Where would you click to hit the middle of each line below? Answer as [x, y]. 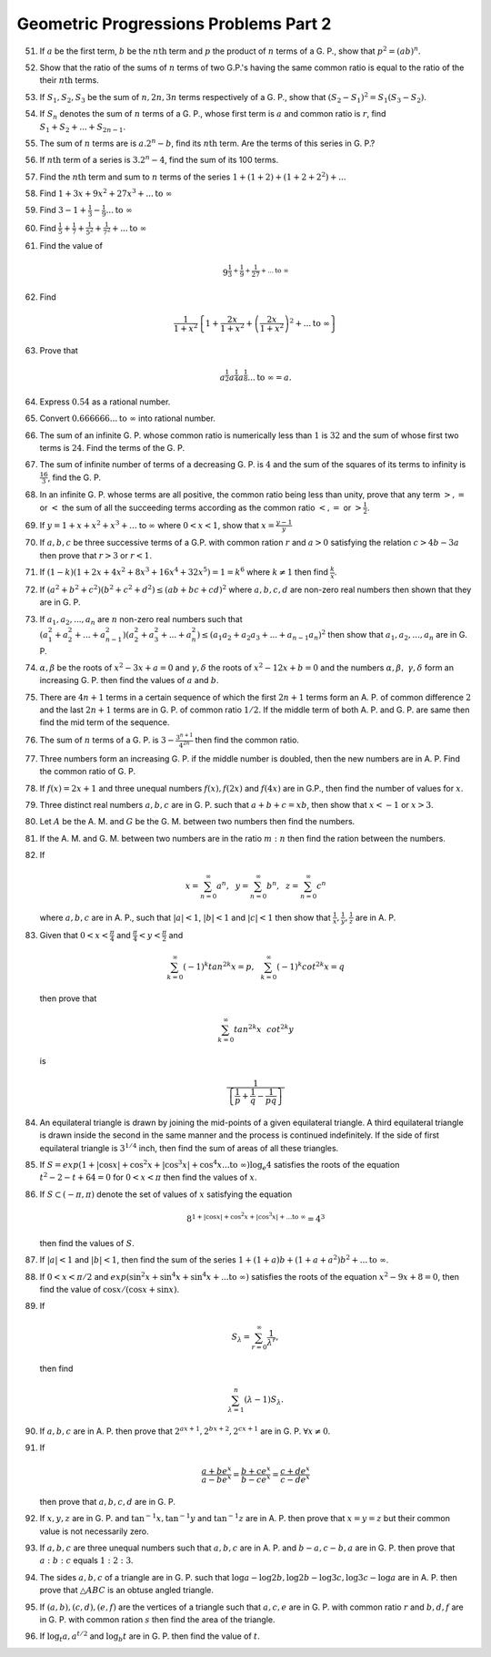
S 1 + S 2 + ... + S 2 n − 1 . [83, 128]
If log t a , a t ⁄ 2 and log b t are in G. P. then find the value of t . [150, 1637]
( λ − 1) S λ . [264, 1401]
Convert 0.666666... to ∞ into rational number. [127, 418]
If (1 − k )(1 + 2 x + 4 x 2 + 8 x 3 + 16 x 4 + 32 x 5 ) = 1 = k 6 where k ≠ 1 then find [184, 572]
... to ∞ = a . [270, 378]
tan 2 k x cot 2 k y [264, 1029]
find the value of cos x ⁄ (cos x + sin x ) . [110, 1289]
